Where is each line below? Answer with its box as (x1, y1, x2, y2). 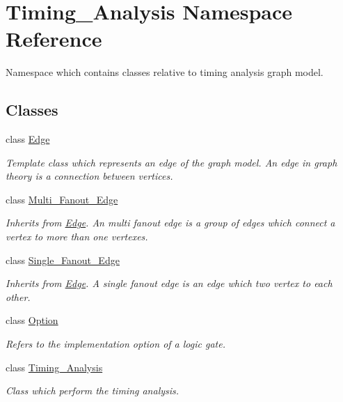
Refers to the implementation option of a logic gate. (6, 337, 225, 351)
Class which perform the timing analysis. (6, 383, 180, 398)
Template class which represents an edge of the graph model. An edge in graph (6, 155, 337, 169)
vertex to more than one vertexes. (6, 229, 148, 244)
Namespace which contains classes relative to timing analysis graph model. (6, 65, 324, 79)
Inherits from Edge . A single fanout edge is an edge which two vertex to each (6, 276, 333, 291)
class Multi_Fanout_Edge (6, 192, 118, 206)
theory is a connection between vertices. (6, 169, 173, 183)
